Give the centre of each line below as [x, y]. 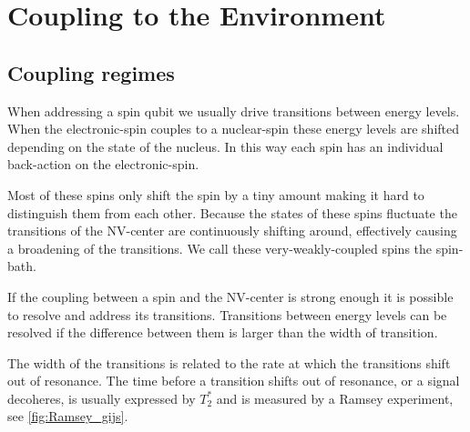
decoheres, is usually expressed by [102, 398]
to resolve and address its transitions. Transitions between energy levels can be [227, 314]
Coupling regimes [91, 72]
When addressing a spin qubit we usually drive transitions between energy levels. [234, 111]
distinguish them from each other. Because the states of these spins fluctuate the [232, 212]
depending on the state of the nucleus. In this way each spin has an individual [225, 146]
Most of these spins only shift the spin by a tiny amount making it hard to [216, 194]
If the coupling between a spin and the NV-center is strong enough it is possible [230, 296]
